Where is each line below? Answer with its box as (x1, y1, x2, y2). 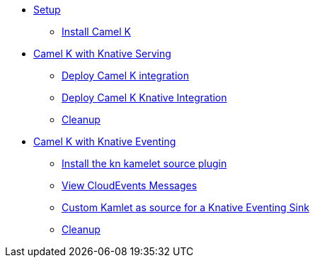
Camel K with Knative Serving (33, 47, 171, 60)
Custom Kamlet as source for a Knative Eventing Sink (62, 201, 309, 213)
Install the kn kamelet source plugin (62, 157, 227, 169)
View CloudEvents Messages (62, 179, 197, 191)
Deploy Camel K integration (62, 69, 189, 82)
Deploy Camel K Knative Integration (62, 91, 227, 103)
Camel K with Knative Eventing (33, 135, 176, 147)
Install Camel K (62, 26, 131, 38)
